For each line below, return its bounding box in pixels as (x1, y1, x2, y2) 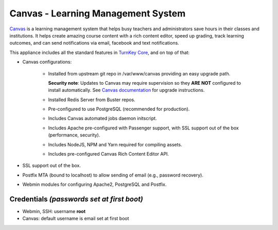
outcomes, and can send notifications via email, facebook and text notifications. (9, 40, 180, 46)
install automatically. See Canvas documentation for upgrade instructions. (48, 87, 205, 93)
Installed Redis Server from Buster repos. (48, 97, 136, 103)
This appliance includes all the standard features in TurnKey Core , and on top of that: (9, 49, 190, 55)
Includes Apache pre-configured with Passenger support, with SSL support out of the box (48, 125, 239, 131)
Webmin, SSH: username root (22, 208, 86, 215)
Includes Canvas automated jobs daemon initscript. (48, 116, 157, 122)
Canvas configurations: (22, 59, 72, 65)
